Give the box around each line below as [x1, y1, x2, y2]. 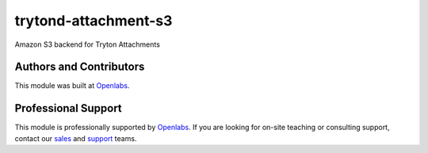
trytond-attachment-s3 [14, 12, 173, 29]
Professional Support [14, 101, 122, 115]
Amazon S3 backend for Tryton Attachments [14, 40, 160, 49]
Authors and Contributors [14, 60, 145, 74]
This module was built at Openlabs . [14, 81, 130, 90]
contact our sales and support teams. [14, 133, 137, 143]
